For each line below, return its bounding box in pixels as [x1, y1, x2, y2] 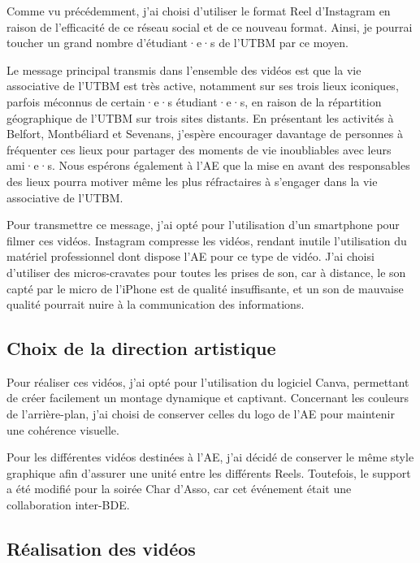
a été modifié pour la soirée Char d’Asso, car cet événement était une [6, 480, 352, 497]
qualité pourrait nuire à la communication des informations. [6, 296, 305, 313]
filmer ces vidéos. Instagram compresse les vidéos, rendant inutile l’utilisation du [6, 232, 407, 249]
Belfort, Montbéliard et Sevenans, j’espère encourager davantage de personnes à [6, 125, 404, 142]
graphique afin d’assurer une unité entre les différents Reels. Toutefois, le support [6, 464, 411, 481]
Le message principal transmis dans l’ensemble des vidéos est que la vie [6, 61, 362, 78]
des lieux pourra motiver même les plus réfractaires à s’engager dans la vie [6, 172, 378, 189]
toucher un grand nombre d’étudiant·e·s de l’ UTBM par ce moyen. [6, 34, 349, 51]
